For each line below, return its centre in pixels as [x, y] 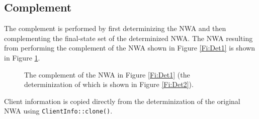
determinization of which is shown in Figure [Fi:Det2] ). [109, 84]
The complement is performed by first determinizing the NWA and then [115, 28]
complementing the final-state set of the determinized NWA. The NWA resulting [128, 38]
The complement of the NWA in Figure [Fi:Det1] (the [107, 74]
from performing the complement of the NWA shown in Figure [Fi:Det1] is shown [130, 48]
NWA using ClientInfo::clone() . [58, 111]
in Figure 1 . [22, 57]
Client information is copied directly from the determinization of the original [122, 101]
